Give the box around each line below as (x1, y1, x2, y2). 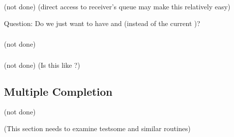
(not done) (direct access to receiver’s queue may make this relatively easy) (4, 1, 231, 11)
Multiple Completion (4, 83, 113, 99)
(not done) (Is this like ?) (4, 59, 80, 70)
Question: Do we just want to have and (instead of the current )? (4, 18, 201, 28)
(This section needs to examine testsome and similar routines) (4, 123, 191, 133)
